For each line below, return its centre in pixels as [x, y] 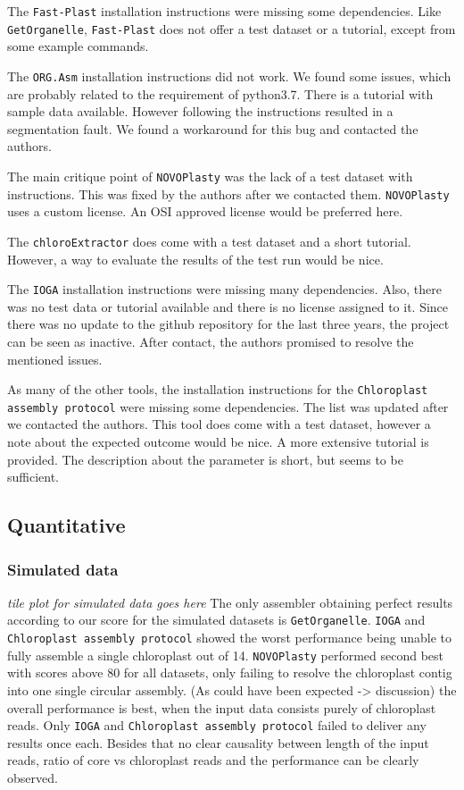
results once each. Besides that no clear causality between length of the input [218, 742]
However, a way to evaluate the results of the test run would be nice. [195, 259]
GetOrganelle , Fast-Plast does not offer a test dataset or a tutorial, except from [232, 28]
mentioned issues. [55, 359]
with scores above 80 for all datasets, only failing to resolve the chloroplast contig [230, 672]
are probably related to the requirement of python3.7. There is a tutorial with [220, 93]
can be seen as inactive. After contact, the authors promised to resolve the [211, 341]
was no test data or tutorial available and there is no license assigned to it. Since [228, 306]
